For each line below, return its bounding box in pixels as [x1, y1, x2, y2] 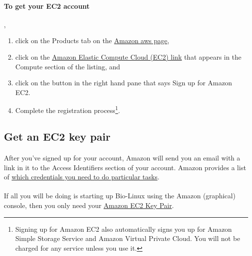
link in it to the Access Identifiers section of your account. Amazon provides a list [4, 162, 246, 172]
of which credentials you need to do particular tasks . [4, 172, 159, 182]
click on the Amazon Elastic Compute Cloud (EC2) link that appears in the [15, 51, 241, 62]
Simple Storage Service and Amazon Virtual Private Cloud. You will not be [15, 233, 240, 243]
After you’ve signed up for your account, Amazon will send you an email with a [4, 152, 240, 162]
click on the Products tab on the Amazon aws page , [15, 35, 170, 46]
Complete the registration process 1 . [15, 104, 120, 115]
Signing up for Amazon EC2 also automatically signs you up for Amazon [15, 224, 232, 234]
